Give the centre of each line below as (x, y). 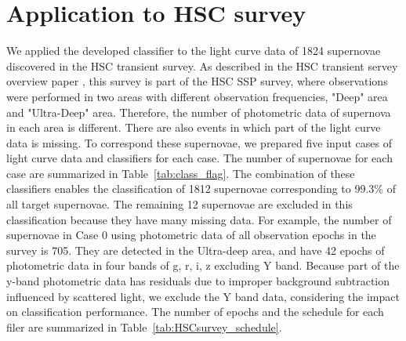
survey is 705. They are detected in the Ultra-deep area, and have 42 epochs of (196, 250)
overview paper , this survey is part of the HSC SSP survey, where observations (197, 81)
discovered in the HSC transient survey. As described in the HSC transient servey (202, 65)
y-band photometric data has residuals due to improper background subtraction (198, 281)
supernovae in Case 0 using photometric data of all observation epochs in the (191, 235)
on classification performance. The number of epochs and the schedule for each (195, 312)
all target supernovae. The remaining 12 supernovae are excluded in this (179, 204)
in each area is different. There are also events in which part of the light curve (194, 127)
